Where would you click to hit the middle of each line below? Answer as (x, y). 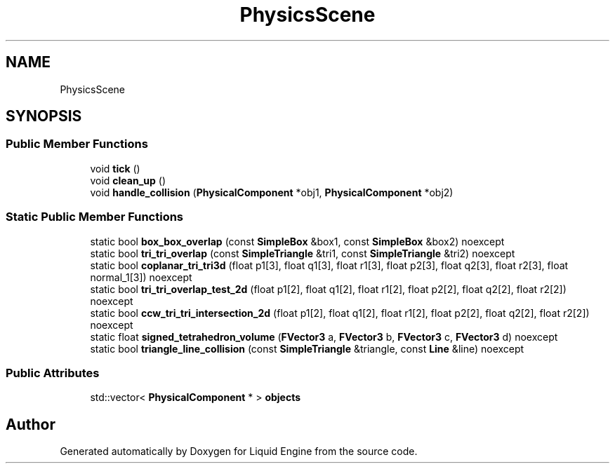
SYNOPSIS (44, 116)
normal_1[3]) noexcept (141, 277)
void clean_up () (128, 180)
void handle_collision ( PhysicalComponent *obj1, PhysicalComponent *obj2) (272, 192)
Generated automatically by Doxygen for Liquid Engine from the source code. (239, 451)
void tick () (115, 168)
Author (31, 424)
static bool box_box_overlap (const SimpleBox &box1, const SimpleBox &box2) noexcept (297, 241)
